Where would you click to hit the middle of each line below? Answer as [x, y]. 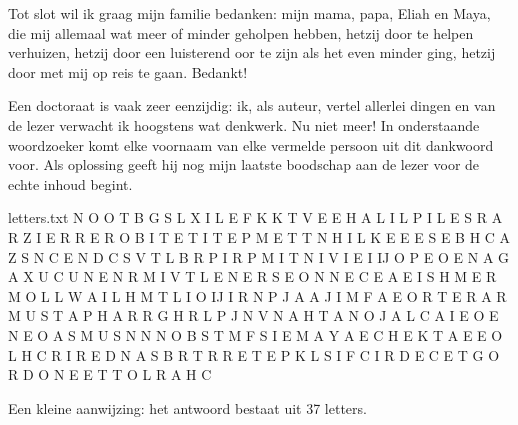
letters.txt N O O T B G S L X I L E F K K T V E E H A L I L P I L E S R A [255, 217]
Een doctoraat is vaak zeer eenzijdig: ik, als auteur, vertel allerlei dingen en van [252, 105]
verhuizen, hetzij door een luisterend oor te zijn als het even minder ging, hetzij [252, 52]
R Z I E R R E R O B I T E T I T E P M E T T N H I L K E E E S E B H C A [259, 236]
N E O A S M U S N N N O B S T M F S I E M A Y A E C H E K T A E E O [255, 334]
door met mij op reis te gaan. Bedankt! [128, 71]
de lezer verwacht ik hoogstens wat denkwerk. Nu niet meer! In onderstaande [244, 124]
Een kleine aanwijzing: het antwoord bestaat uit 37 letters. [187, 407]
